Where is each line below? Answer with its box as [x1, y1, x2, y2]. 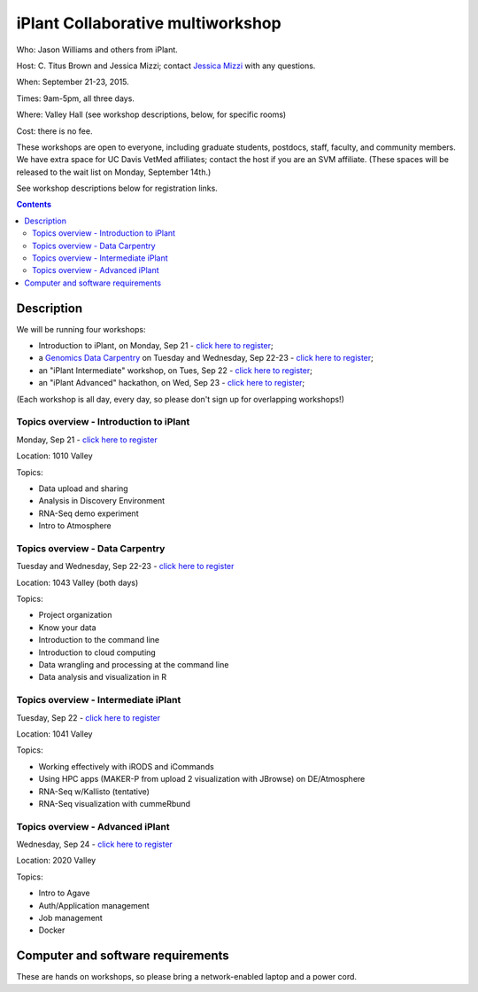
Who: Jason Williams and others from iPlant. [16, 44, 179, 55]
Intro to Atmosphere [38, 520, 112, 531]
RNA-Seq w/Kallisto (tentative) [38, 785, 150, 797]
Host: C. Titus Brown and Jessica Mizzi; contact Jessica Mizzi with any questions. [16, 60, 316, 71]
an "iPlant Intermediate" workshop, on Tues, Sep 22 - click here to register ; [38, 364, 313, 376]
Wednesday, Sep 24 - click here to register [16, 839, 173, 850]
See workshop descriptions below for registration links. [16, 183, 219, 194]
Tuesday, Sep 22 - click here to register [16, 712, 161, 723]
